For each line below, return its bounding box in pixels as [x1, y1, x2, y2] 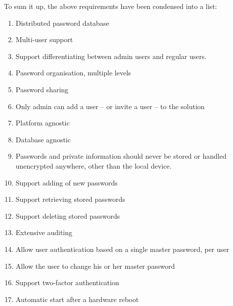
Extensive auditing [15, 227, 73, 238]
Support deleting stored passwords [15, 210, 120, 221]
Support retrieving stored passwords [15, 194, 125, 204]
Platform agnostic [15, 118, 70, 128]
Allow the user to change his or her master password [15, 260, 175, 271]
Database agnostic [15, 134, 71, 144]
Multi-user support [15, 34, 73, 45]
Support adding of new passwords [15, 177, 118, 187]
